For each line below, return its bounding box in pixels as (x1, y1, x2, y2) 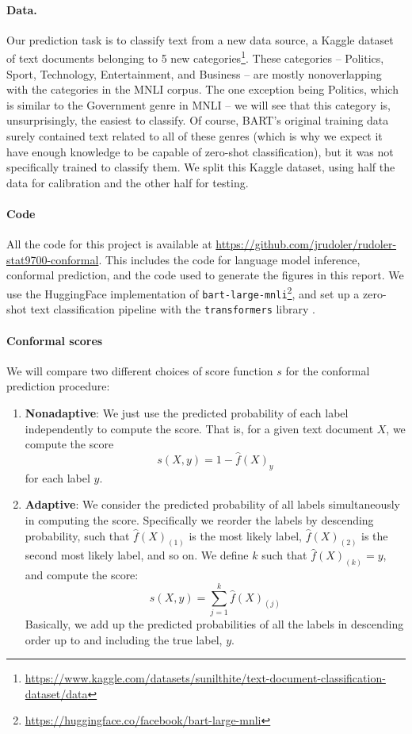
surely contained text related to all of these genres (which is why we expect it (6, 128, 383, 144)
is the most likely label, (189, 527, 302, 544)
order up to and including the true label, (25, 631, 223, 648)
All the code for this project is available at (6, 236, 212, 252)
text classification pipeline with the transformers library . (30, 301, 315, 317)
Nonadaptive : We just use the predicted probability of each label (25, 404, 349, 421)
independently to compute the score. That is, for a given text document (25, 420, 374, 436)
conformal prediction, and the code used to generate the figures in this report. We (6, 267, 404, 283)
